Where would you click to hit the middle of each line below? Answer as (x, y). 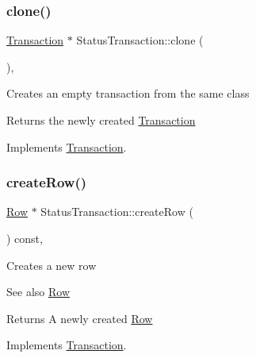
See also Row (38, 292)
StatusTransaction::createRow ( (117, 212)
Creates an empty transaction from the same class (128, 93)
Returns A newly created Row (80, 318)
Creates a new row (52, 265)
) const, (25, 238)
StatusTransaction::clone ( (140, 40)
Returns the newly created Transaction (101, 120)
